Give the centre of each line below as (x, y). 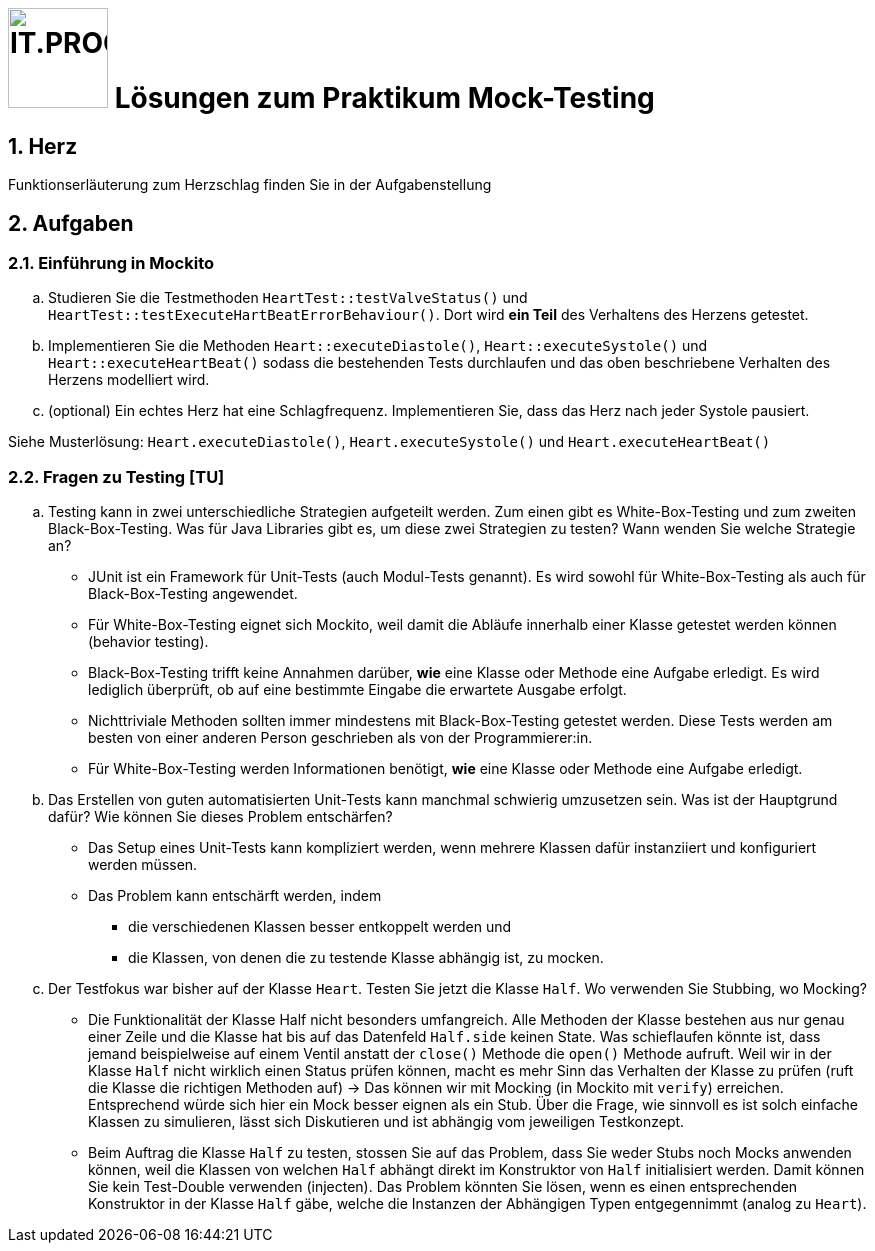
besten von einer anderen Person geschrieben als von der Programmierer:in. (340, 738)
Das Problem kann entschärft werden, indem (235, 896)
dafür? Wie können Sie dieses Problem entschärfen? (220, 817)
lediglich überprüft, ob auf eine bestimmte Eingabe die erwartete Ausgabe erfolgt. (357, 690)
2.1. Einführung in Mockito (111, 263)
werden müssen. (143, 865)
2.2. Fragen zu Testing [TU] (116, 476)
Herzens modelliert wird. (129, 380)
